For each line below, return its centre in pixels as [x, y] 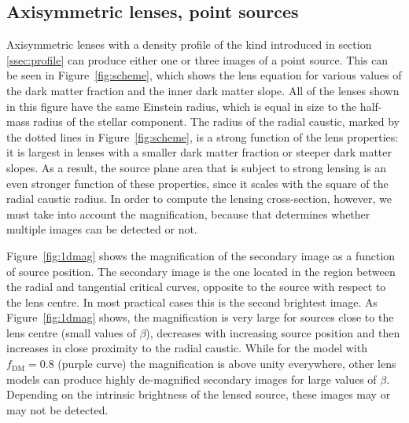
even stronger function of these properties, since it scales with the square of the [197, 183]
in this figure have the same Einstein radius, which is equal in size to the [182, 106]
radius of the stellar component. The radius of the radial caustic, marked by [216, 121]
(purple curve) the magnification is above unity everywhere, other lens [227, 364]
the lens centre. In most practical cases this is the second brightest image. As [192, 302]
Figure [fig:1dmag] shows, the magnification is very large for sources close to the [200, 317]
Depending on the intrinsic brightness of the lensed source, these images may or [199, 394]
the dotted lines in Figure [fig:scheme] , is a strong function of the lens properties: [203, 136]
